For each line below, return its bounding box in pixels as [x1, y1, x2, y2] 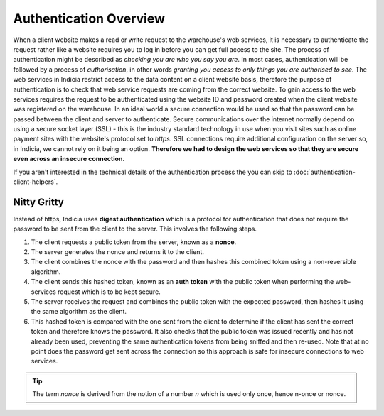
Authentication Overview [13, 11, 165, 26]
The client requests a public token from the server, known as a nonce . [31, 238, 237, 246]
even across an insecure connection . [13, 155, 124, 163]
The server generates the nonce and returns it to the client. [31, 248, 204, 256]
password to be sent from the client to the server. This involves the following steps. [13, 224, 257, 234]
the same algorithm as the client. [31, 307, 127, 316]
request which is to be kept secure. [57, 288, 161, 296]
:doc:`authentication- [294, 168, 356, 176]
